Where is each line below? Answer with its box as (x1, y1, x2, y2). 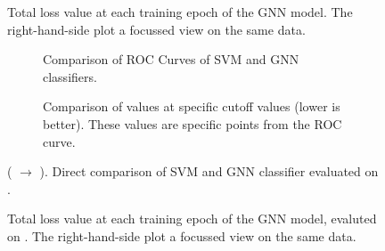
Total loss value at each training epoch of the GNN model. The (7, 3, 353, 20)
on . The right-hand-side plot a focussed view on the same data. (7, 226, 356, 245)
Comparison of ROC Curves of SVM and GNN (43, 50, 299, 69)
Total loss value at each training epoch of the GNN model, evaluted (7, 209, 377, 228)
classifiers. (43, 67, 97, 85)
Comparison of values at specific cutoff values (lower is (43, 97, 340, 116)
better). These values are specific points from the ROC (43, 114, 342, 133)
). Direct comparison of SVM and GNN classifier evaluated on (39, 162, 379, 181)
